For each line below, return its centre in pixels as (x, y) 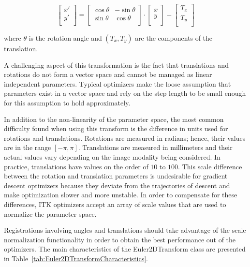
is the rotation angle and (65, 38)
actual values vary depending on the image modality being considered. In (112, 156)
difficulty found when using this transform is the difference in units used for (116, 128)
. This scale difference (210, 166)
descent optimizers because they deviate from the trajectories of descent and (117, 185)
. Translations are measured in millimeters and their (155, 147)
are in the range (28, 147)
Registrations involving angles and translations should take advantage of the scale (125, 230)
